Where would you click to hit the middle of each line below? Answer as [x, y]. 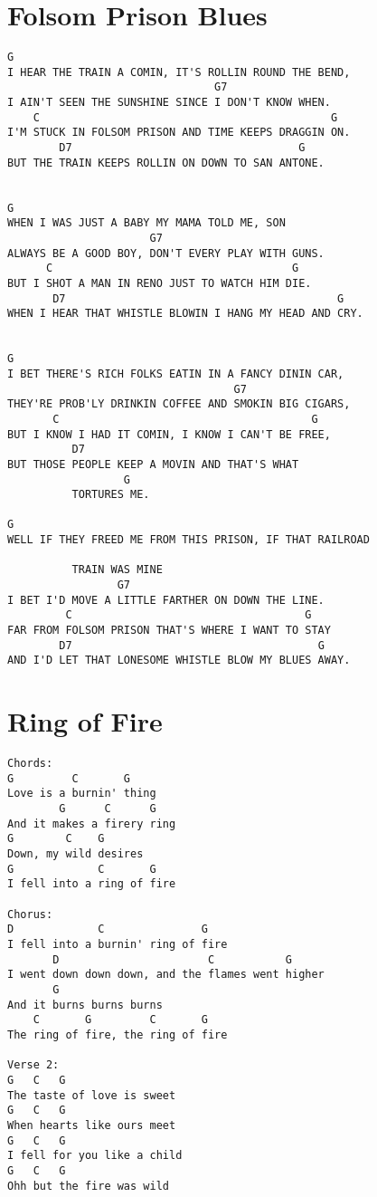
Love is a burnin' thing [82, 794]
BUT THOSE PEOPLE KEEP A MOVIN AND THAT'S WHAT [153, 464]
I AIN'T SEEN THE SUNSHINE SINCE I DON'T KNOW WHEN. [169, 103]
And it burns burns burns [85, 1005]
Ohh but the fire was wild [88, 1186]
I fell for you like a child [95, 1156]
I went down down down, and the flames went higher [166, 975]
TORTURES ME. [111, 495]
